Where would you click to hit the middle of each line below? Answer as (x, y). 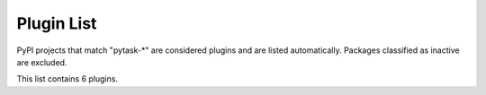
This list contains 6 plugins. (67, 79)
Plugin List (57, 23)
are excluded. (42, 62)
